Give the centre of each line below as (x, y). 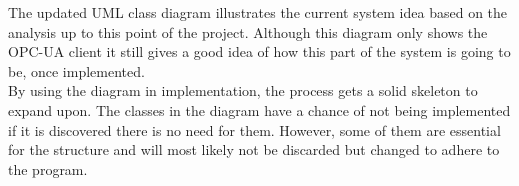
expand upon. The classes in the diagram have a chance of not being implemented (259, 109)
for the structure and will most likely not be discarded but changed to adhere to (254, 149)
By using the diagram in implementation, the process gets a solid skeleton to (243, 90)
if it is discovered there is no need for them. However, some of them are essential (254, 129)
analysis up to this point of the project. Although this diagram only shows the (248, 31)
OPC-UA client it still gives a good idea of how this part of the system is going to (259, 51)
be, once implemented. (76, 70)
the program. (48, 168)
